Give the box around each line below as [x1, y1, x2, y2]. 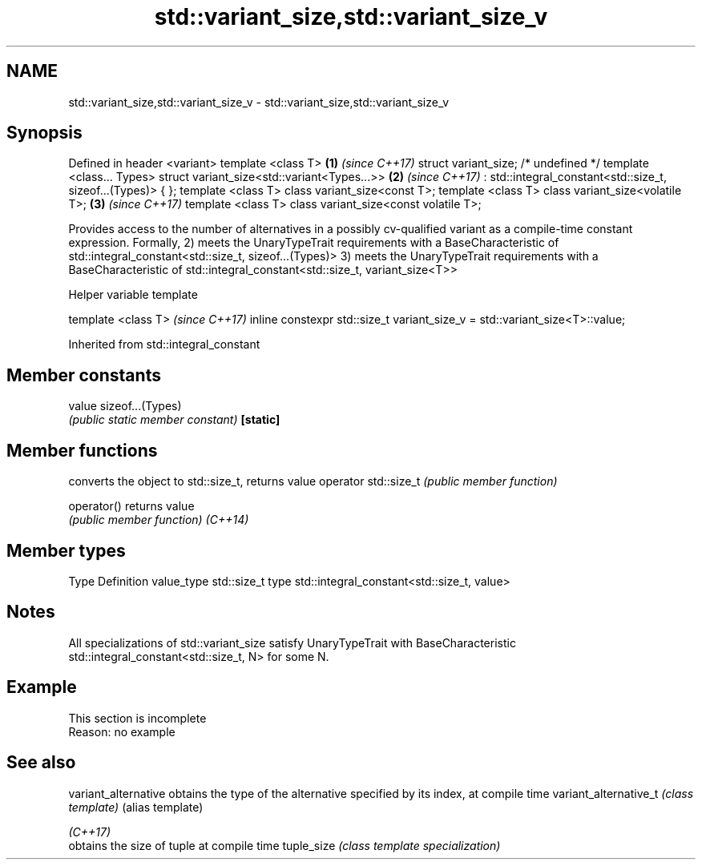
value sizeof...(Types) [68, 399, 182, 413]
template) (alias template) [68, 800, 204, 814]
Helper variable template [68, 288, 198, 302]
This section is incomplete [68, 711, 207, 725]
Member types [6, 540, 126, 561]
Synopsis [6, 123, 83, 143]
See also [6, 752, 76, 773]
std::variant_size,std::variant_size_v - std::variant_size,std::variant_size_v [68, 95, 450, 109]
